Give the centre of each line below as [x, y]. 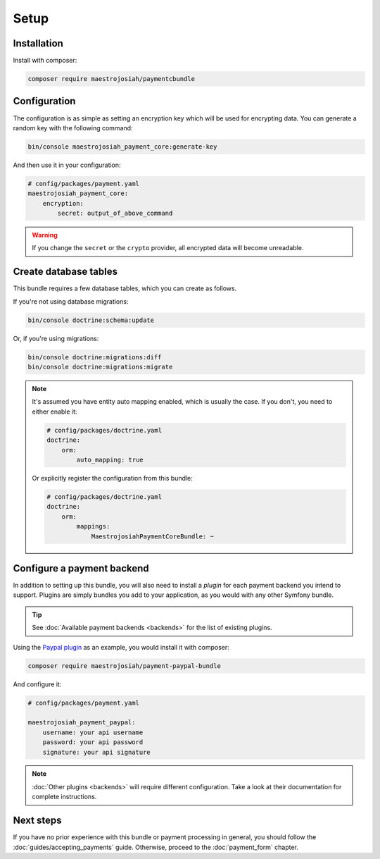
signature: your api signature [96, 752]
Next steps [37, 821]
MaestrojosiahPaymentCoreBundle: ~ [152, 536]
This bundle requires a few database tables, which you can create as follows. [125, 288]
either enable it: [55, 412]
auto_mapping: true [110, 460]
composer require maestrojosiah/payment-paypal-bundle [124, 666]
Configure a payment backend [81, 568]
